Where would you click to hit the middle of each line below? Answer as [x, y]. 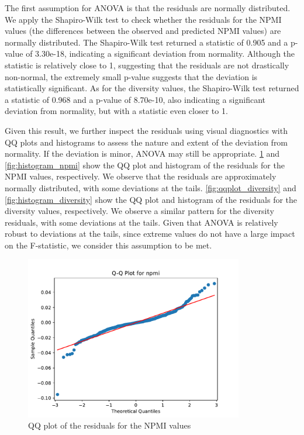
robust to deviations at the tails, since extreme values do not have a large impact [150, 234]
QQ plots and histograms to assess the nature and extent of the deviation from [146, 142]
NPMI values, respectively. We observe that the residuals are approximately [141, 176]
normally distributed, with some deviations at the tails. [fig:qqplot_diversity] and [151, 187]
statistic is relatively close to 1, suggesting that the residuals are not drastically [147, 65]
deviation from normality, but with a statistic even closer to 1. [116, 111]
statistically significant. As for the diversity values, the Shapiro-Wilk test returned [152, 88]
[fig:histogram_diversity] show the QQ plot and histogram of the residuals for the [151, 199]
